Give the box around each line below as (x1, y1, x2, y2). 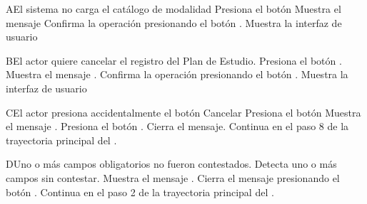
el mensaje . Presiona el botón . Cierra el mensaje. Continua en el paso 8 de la (6, 119, 349, 134)
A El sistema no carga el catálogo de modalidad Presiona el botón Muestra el (6, 1, 341, 16)
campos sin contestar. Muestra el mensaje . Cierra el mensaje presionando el (6, 170, 340, 185)
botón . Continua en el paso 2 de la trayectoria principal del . (6, 184, 274, 199)
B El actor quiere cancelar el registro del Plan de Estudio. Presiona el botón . (6, 53, 342, 68)
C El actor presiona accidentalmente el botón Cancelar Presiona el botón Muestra (6, 104, 361, 119)
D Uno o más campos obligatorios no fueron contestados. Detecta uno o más (6, 156, 337, 171)
